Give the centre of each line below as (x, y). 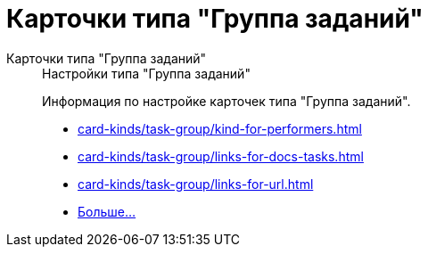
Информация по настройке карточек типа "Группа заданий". (226, 101)
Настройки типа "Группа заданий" (146, 73)
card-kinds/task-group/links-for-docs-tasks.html (221, 156)
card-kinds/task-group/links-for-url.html (196, 184)
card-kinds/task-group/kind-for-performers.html (220, 128)
